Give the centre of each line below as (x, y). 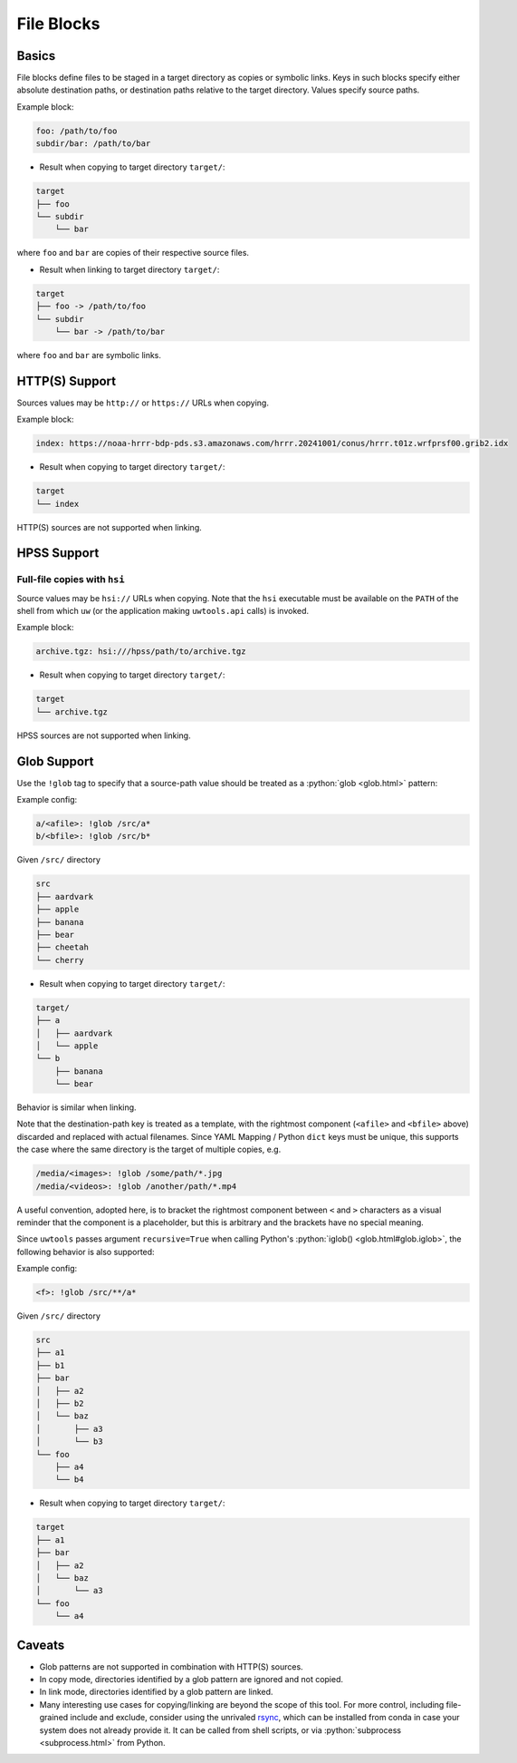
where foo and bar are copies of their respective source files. (133, 253)
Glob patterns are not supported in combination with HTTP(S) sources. (171, 1666)
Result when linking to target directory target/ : (129, 269)
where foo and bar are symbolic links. (89, 355)
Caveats (41, 1645)
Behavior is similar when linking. (77, 1107)
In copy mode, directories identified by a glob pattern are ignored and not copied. (191, 1679)
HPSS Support (58, 553)
